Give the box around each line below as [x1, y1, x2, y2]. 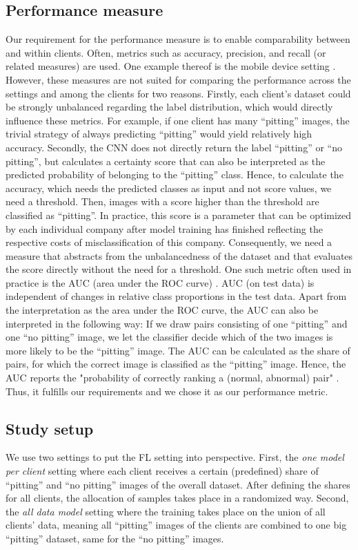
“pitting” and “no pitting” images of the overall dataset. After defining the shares [6, 477, 350, 491]
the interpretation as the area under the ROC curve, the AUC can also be [6, 303, 319, 317]
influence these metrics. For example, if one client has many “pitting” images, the [6, 113, 350, 127]
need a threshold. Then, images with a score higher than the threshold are [6, 194, 319, 209]
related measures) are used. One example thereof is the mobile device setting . [6, 59, 336, 73]
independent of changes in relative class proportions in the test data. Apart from [6, 289, 347, 303]
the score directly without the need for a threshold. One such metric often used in [6, 262, 352, 276]
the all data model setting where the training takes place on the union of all [6, 504, 326, 518]
